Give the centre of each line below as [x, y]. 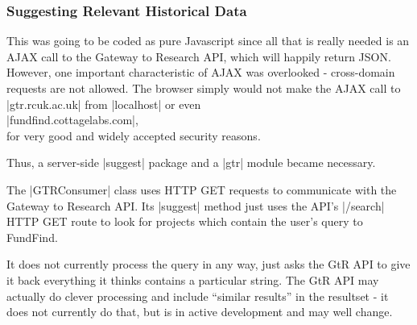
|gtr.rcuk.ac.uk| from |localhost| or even [104, 104]
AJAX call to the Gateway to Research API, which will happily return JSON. [199, 56]
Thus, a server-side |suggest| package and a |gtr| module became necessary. [191, 162]
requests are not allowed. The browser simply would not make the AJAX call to [204, 88]
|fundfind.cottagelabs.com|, [72, 120]
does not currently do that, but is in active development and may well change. [200, 312]
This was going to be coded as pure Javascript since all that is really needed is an [208, 41]
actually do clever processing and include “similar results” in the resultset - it [198, 296]
